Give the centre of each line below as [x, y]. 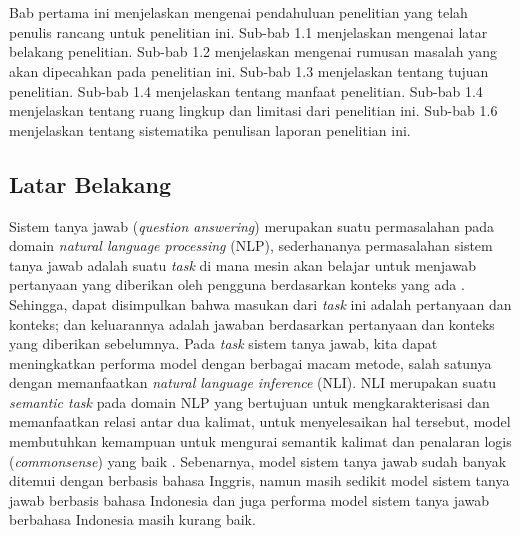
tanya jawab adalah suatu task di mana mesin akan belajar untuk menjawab [243, 264]
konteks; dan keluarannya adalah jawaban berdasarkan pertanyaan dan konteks [252, 323]
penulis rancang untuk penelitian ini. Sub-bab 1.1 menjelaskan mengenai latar [248, 31]
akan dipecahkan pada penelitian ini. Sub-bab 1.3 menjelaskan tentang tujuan [249, 70]
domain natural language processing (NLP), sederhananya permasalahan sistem [251, 245]
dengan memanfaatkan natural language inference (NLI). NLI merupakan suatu [253, 382]
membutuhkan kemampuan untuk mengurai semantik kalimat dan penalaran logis [260, 441]
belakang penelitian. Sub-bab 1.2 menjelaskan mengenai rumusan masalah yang [253, 51]
